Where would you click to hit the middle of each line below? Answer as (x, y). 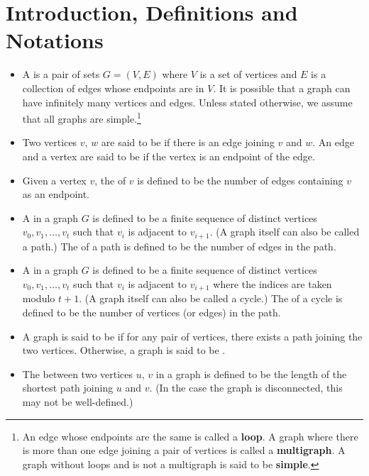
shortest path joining (68, 388)
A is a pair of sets (61, 74)
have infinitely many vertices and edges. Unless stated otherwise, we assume (187, 102)
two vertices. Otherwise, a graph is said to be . (124, 350)
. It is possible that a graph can (282, 88)
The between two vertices (78, 373)
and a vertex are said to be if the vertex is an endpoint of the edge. (169, 156)
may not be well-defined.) (78, 401)
